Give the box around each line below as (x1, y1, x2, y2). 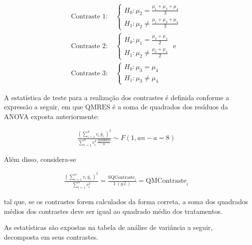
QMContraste (146, 177, 187, 185)
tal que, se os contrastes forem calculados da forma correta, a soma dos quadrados (4, 196, 248, 206)
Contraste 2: (71, 42, 108, 50)
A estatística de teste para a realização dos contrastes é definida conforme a (4, 92, 229, 102)
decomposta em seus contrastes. (4, 231, 99, 242)
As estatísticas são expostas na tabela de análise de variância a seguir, (4, 222, 213, 232)
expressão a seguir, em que (4, 102, 83, 112)
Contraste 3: (71, 70, 108, 77)
